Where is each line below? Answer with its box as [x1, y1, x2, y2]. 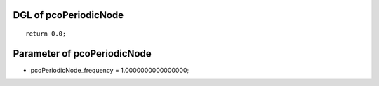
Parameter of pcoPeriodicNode [13, 48, 152, 59]
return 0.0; [25, 30, 67, 38]
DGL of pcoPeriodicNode [13, 9, 124, 21]
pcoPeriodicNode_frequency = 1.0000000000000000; [30, 66, 189, 74]
